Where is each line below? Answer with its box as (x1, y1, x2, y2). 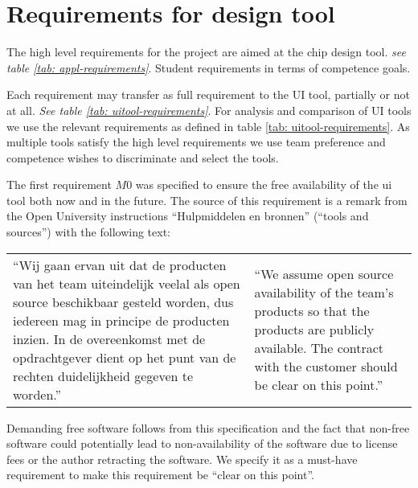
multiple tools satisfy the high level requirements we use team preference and (6, 133, 386, 150)
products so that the (254, 301, 370, 321)
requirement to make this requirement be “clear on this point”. (6, 466, 314, 483)
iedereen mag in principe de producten (13, 310, 230, 330)
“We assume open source (254, 265, 394, 284)
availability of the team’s (254, 283, 394, 302)
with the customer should (254, 357, 398, 376)
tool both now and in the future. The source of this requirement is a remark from (6, 191, 408, 208)
